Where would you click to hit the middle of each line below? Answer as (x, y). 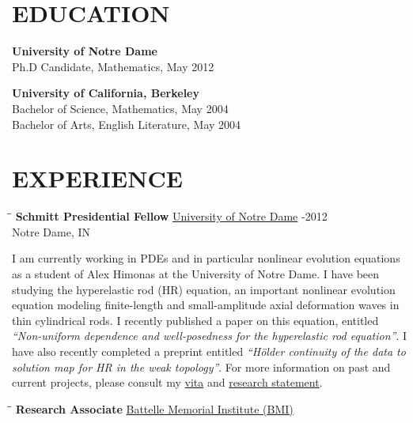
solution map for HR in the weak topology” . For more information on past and (201, 366)
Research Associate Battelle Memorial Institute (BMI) (154, 408)
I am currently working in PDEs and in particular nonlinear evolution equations (206, 258)
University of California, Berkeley (106, 93)
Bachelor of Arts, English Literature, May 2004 (127, 124)
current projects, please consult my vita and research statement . (167, 382)
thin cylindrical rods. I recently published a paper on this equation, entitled (195, 320)
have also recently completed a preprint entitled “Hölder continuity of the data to (209, 351)
